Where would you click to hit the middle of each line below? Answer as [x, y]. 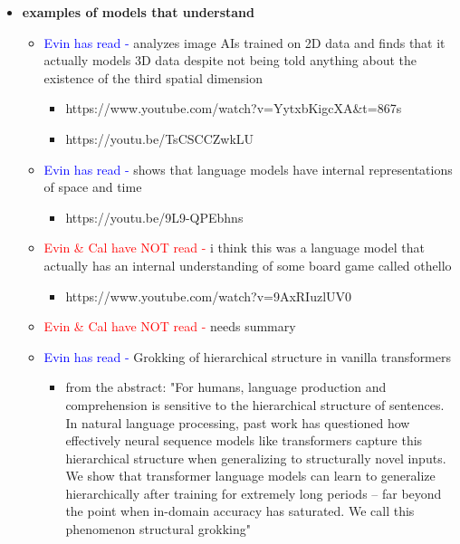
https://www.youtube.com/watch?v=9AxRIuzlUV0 [209, 296]
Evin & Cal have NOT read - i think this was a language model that [234, 248]
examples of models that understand [138, 12]
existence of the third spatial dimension [153, 77]
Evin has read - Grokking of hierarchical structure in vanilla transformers [247, 356]
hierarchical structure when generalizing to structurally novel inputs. [256, 458]
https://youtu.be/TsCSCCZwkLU [160, 138]
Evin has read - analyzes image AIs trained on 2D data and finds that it [244, 42]
